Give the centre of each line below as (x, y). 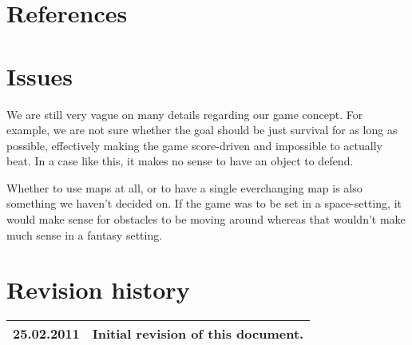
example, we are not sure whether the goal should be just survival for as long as (202, 130)
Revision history (98, 289)
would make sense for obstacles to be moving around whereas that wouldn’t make (206, 219)
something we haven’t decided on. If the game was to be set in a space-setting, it (204, 203)
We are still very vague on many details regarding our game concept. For (185, 114)
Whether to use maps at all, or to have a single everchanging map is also (184, 187)
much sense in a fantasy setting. (85, 234)
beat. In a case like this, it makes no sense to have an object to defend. (180, 161)
